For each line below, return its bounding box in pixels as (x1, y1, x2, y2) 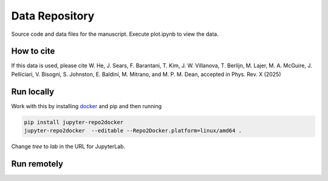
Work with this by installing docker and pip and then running (11, 102, 162, 109)
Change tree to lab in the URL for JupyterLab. (11, 143, 126, 150)
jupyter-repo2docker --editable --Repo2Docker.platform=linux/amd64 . (24, 128, 242, 134)
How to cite (11, 46, 55, 56)
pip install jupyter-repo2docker (24, 118, 124, 126)
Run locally (11, 86, 55, 97)
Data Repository (11, 9, 95, 22)
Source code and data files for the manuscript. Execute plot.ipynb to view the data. (11, 30, 219, 38)
